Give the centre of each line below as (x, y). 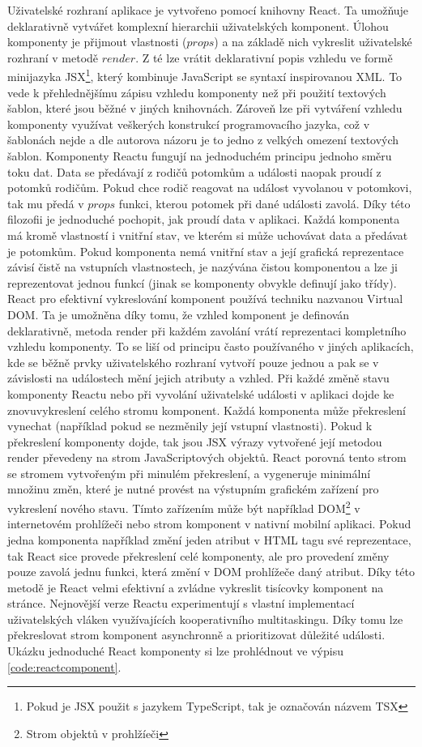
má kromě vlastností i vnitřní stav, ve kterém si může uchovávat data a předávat (208, 235)
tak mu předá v (46, 203)
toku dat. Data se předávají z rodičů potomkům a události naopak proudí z (194, 171)
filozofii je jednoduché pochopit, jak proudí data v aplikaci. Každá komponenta (204, 219)
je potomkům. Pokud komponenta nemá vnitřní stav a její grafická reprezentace (206, 251)
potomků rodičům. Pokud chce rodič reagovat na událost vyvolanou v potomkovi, (210, 188)
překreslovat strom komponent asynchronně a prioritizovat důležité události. (196, 635)
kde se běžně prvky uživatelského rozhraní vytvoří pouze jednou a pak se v (193, 362)
